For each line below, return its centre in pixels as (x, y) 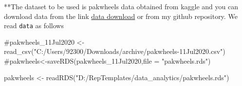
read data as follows (34, 26)
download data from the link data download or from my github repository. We (121, 16)
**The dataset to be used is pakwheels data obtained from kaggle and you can (121, 6)
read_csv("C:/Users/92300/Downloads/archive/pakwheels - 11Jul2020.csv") (115, 51)
